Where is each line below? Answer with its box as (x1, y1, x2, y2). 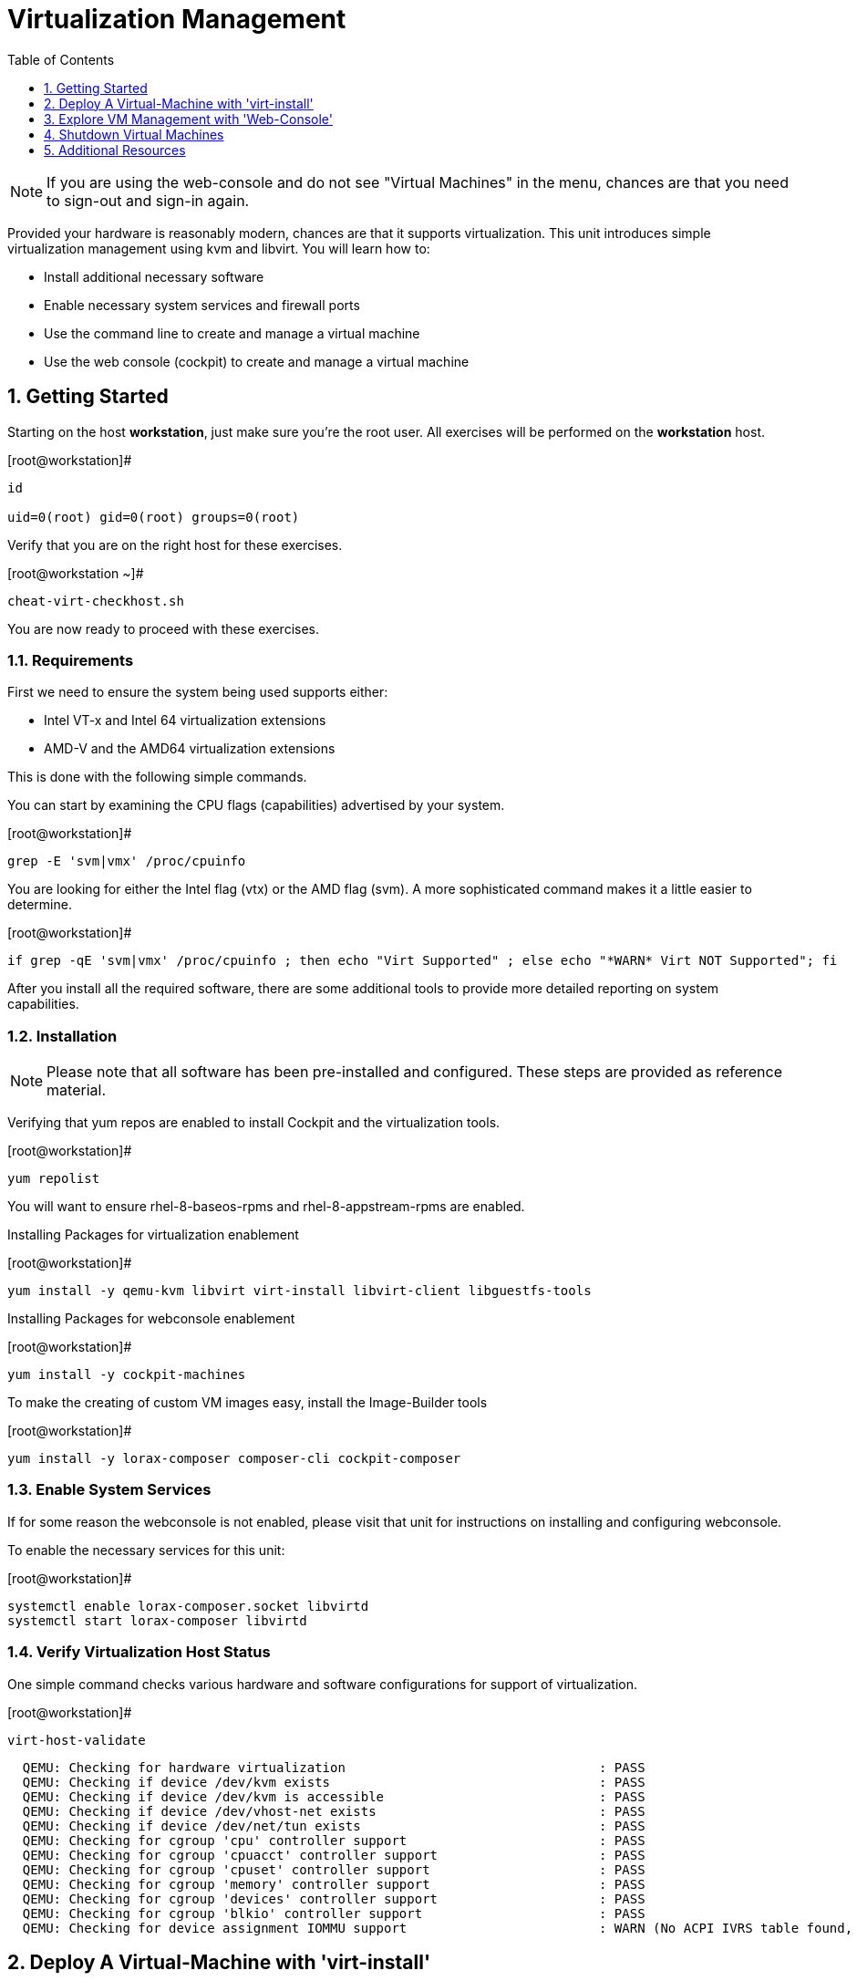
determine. (7, 897, 72, 913)
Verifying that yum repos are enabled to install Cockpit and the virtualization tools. (7, 1115, 501, 1131)
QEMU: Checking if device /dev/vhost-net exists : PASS (22, 1803, 645, 1819)
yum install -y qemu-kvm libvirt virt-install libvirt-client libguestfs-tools (7, 1283, 592, 1299)
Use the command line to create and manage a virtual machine (44, 325, 420, 341)
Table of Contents (7, 51, 115, 67)
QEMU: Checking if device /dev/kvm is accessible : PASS (22, 1789, 645, 1804)
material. (46, 1081, 106, 1100)
